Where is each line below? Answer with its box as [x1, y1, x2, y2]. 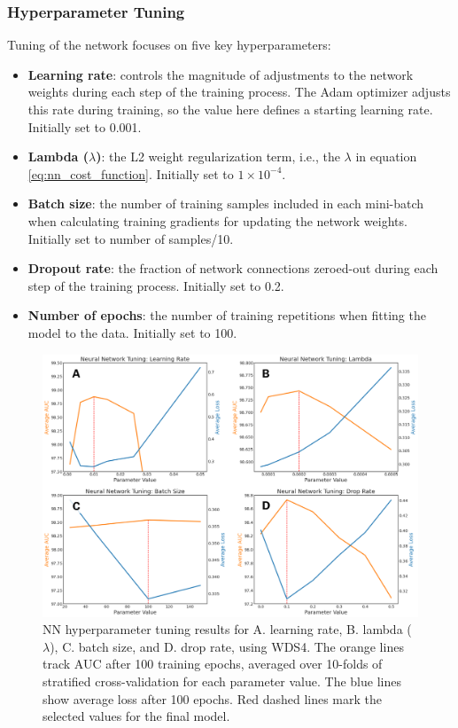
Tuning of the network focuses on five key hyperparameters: [7, 35, 331, 54]
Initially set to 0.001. [27, 117, 142, 136]
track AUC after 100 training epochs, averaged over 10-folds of [43, 654, 383, 673]
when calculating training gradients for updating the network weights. [27, 211, 408, 230]
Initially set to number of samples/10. [27, 229, 234, 247]
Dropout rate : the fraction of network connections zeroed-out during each [27, 259, 439, 278]
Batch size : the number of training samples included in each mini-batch [27, 194, 424, 213]
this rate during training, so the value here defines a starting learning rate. [27, 100, 433, 118]
